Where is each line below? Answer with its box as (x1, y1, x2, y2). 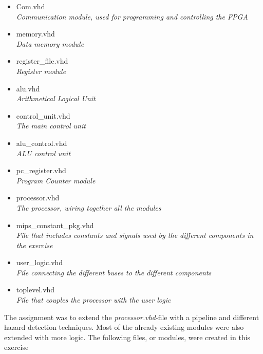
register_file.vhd (16, 55, 68, 66)
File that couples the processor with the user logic (16, 294, 171, 305)
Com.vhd (16, 1, 45, 11)
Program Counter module (16, 175, 96, 185)
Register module (16, 65, 66, 76)
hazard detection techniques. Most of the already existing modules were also (4, 322, 244, 332)
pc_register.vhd (16, 165, 66, 176)
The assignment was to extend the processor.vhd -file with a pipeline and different (4, 311, 259, 322)
